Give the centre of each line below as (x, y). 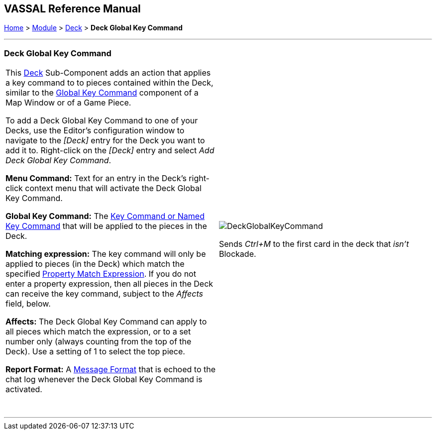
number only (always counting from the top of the (99, 342)
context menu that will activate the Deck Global (113, 188)
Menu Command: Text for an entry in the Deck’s (96, 178)
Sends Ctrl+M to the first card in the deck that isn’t (314, 244)
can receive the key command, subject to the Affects (104, 294)
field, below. (28, 304)
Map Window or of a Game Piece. (68, 103)
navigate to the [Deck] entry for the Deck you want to (105, 141)
